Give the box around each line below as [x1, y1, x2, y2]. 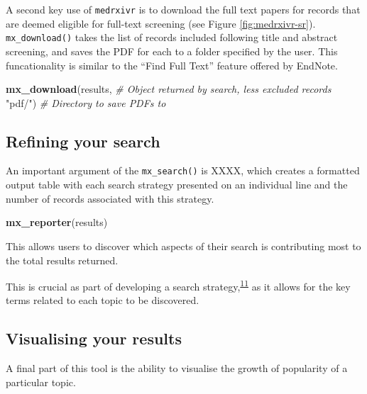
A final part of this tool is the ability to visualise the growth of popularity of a [6, 361, 348, 376]
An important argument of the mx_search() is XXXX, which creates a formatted [6, 163, 360, 178]
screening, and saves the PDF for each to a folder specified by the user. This [6, 43, 338, 58]
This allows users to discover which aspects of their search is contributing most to [6, 238, 361, 253]
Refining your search [6, 130, 160, 152]
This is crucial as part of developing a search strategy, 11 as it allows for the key [6, 277, 351, 293]
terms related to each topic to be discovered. [6, 293, 199, 308]
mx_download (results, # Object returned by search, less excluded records [6, 81, 332, 96]
